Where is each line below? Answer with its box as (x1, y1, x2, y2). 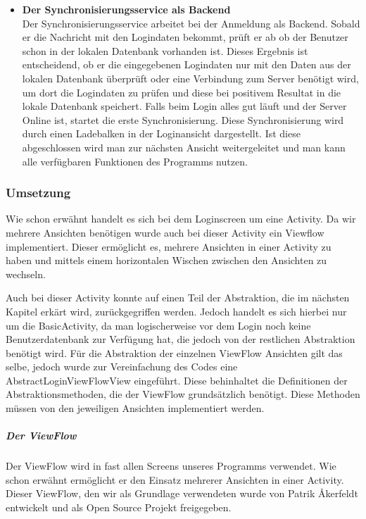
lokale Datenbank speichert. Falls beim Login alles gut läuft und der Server (22, 99, 347, 113)
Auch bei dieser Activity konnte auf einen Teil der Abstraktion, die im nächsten (6, 290, 350, 305)
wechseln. (6, 266, 46, 281)
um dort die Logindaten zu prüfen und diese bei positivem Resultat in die (22, 85, 341, 99)
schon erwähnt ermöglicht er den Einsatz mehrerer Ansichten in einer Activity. (6, 472, 344, 487)
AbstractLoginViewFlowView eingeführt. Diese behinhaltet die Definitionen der (6, 373, 348, 387)
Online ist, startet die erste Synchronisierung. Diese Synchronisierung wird (22, 112, 344, 127)
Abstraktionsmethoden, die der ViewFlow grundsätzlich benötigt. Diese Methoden (6, 387, 360, 401)
